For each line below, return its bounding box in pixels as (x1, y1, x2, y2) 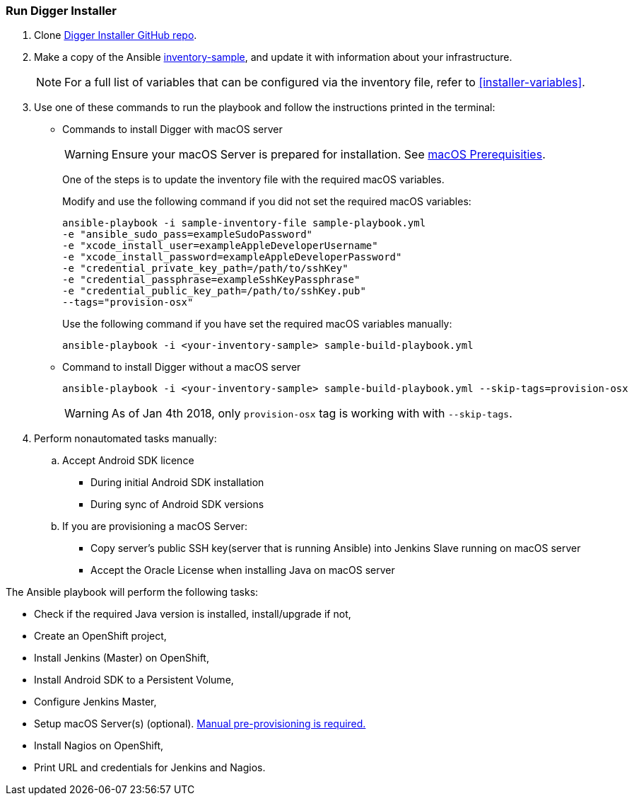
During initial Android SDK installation (90, 476, 264, 489)
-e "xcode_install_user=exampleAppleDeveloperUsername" (62, 240, 378, 252)
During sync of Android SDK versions (90, 498, 264, 511)
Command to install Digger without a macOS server (62, 361, 301, 374)
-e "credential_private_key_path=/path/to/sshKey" (62, 263, 348, 275)
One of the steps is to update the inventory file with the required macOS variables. (62, 173, 445, 186)
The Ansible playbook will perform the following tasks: (6, 586, 259, 599)
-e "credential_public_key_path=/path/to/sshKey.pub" (62, 285, 366, 297)
